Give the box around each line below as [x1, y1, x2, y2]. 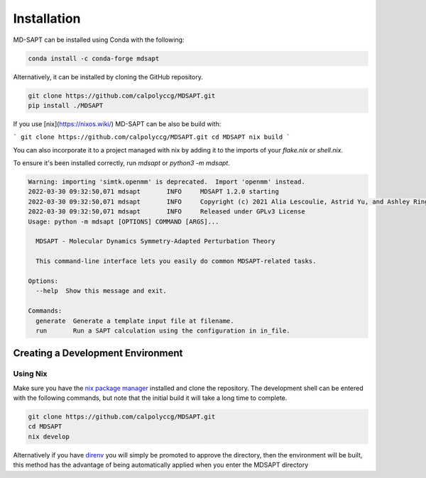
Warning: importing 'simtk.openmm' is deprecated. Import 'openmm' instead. [28, 178, 305, 186]
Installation [13, 11, 81, 26]
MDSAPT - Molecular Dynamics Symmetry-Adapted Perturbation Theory [35, 238, 275, 245]
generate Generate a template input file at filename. [35, 316, 234, 325]
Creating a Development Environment [13, 348, 183, 360]
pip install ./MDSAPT [28, 101, 104, 109]
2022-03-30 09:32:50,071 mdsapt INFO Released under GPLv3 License [28, 208, 305, 216]
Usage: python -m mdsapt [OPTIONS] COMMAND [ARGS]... [28, 217, 219, 226]
